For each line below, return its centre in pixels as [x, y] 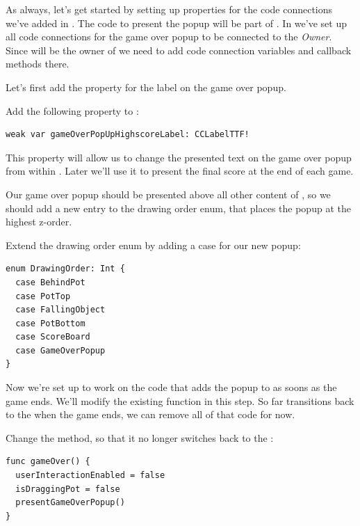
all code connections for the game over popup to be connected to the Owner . [169, 37]
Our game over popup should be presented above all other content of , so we [168, 194]
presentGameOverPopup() [70, 503]
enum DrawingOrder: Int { [65, 269]
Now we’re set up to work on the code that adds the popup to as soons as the [171, 387]
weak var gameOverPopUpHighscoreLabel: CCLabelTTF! [128, 135]
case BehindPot [50, 282]
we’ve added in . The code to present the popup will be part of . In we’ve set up [176, 23]
